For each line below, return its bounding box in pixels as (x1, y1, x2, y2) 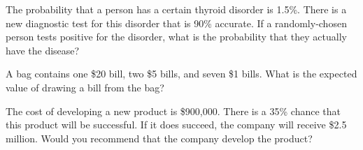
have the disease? (6, 43, 80, 57)
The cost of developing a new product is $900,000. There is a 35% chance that (6, 103, 341, 118)
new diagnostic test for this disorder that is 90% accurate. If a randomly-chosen (6, 15, 347, 30)
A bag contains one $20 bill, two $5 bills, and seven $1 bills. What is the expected (6, 66, 357, 81)
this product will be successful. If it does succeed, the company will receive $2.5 (6, 117, 347, 132)
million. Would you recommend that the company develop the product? (6, 130, 313, 145)
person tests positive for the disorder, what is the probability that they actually (6, 29, 347, 44)
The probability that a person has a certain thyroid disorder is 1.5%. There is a (6, 2, 347, 16)
